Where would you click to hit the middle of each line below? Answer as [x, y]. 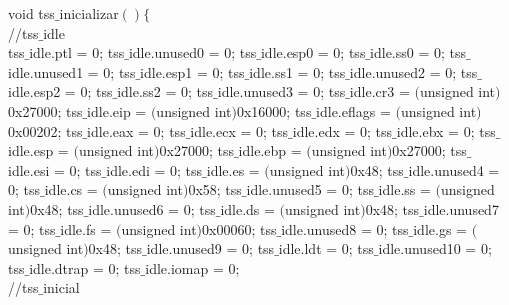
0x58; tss [215, 189]
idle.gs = [440, 228]
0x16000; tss [274, 110]
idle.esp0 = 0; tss [313, 52]
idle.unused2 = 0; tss [413, 71]
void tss [31, 13]
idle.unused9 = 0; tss [210, 248]
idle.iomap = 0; [192, 267]
